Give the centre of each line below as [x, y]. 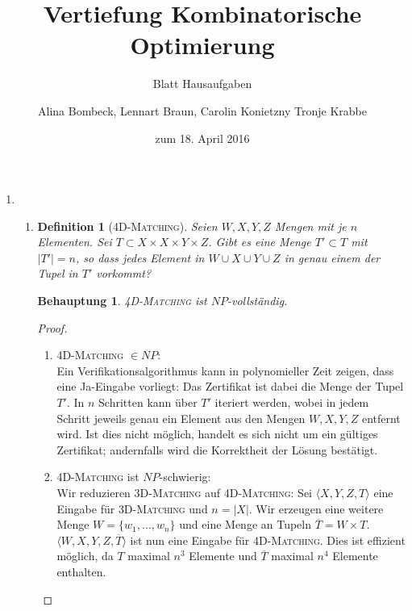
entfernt [381, 418]
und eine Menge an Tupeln [245, 524]
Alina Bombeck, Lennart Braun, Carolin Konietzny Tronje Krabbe [202, 110]
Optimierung [202, 45]
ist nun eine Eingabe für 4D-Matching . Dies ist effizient [268, 540]
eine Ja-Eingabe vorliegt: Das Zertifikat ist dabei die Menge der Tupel [230, 386]
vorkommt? [124, 273]
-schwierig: [185, 477]
